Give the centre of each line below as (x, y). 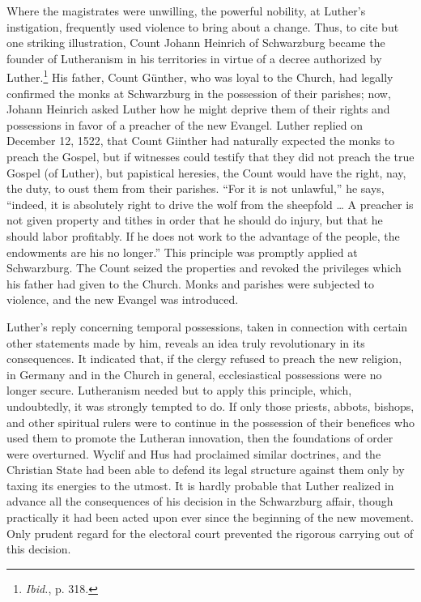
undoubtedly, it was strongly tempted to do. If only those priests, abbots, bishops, (210, 406)
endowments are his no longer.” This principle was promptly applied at (182, 252)
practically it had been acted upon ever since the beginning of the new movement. (210, 517)
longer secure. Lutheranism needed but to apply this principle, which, (179, 390)
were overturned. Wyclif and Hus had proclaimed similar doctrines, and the (194, 453)
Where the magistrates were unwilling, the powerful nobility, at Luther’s (186, 11)
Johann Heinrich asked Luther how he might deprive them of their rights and (198, 109)
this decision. (39, 549)
